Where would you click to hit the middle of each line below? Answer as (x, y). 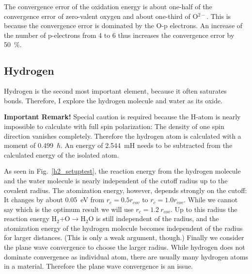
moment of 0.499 (29, 145)
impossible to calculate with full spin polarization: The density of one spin (114, 126)
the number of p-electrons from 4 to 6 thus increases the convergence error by (119, 35)
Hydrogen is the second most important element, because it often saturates (115, 91)
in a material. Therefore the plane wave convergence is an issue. (98, 266)
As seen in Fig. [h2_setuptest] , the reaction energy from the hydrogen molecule (122, 171)
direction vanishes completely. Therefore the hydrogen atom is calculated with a (123, 136)
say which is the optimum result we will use (69, 209)
